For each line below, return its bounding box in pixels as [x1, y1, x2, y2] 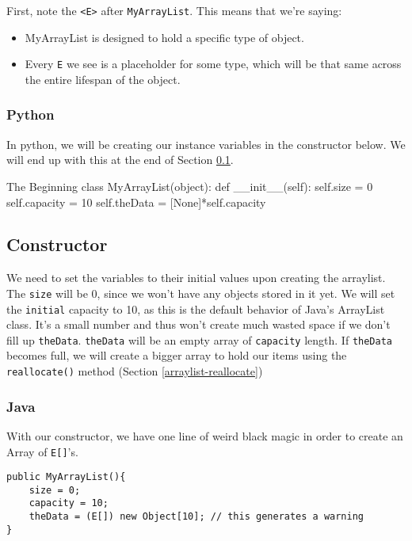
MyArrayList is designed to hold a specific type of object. [25, 29, 304, 45]
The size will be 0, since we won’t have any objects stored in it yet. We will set [6, 284, 395, 301]
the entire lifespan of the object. [25, 70, 181, 87]
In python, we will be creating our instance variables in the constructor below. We [6, 135, 406, 152]
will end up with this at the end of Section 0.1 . [6, 151, 234, 168]
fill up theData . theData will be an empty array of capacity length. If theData [6, 331, 392, 348]
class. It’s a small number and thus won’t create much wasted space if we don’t [6, 316, 391, 333]
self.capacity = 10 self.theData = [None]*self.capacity [6, 193, 266, 210]
